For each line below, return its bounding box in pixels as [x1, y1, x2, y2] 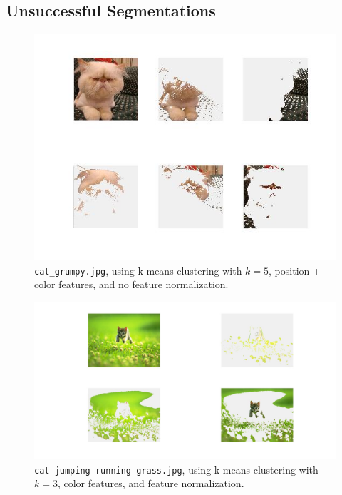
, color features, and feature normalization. [57, 476, 244, 491]
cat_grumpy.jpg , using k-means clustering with [34, 262, 242, 277]
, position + [269, 262, 321, 277]
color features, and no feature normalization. [34, 277, 229, 292]
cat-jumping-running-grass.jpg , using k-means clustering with [34, 461, 318, 476]
